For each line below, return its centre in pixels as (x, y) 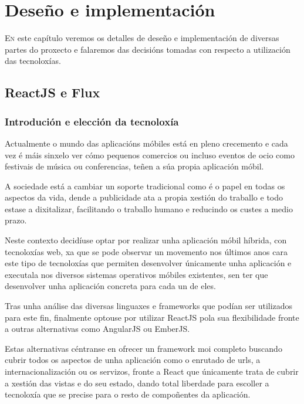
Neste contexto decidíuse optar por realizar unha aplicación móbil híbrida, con (146, 240)
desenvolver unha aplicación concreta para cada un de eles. (110, 286)
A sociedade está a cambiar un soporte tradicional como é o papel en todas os (145, 186)
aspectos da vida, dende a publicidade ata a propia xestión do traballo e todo (144, 197)
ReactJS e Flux (53, 92)
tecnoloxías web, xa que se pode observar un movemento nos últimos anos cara (146, 251)
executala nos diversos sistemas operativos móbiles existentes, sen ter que (136, 274)
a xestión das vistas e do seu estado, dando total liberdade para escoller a (137, 383)
